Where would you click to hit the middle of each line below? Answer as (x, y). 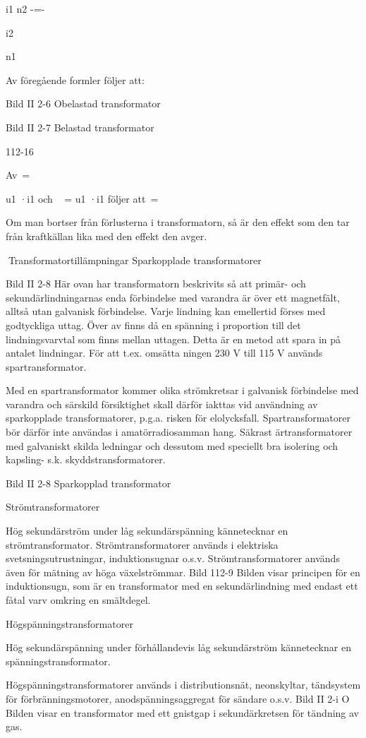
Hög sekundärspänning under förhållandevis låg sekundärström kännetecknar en (178, 647)
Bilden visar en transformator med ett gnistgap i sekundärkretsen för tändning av (183, 712)
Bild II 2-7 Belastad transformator (80, 127)
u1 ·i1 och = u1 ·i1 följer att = (82, 198)
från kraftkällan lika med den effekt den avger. (106, 236)
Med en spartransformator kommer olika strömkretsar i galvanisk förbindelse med (182, 390)
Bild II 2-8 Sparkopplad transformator (89, 483)
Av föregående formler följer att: (75, 79)
